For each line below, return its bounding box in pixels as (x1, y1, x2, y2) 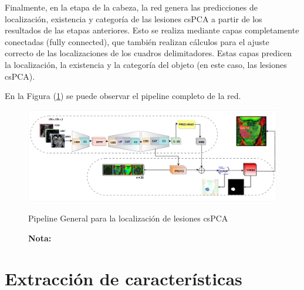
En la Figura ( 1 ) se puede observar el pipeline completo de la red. (5, 90, 241, 102)
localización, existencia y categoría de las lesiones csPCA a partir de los (5, 12, 262, 25)
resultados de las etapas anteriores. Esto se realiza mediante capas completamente (5, 24, 299, 36)
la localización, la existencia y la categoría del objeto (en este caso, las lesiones (5, 58, 287, 70)
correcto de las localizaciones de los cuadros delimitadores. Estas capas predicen (5, 47, 292, 59)
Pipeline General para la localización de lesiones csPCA (28, 212, 228, 224)
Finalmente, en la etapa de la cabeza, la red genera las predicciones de (5, 1, 258, 13)
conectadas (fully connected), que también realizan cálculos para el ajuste (5, 35, 269, 47)
